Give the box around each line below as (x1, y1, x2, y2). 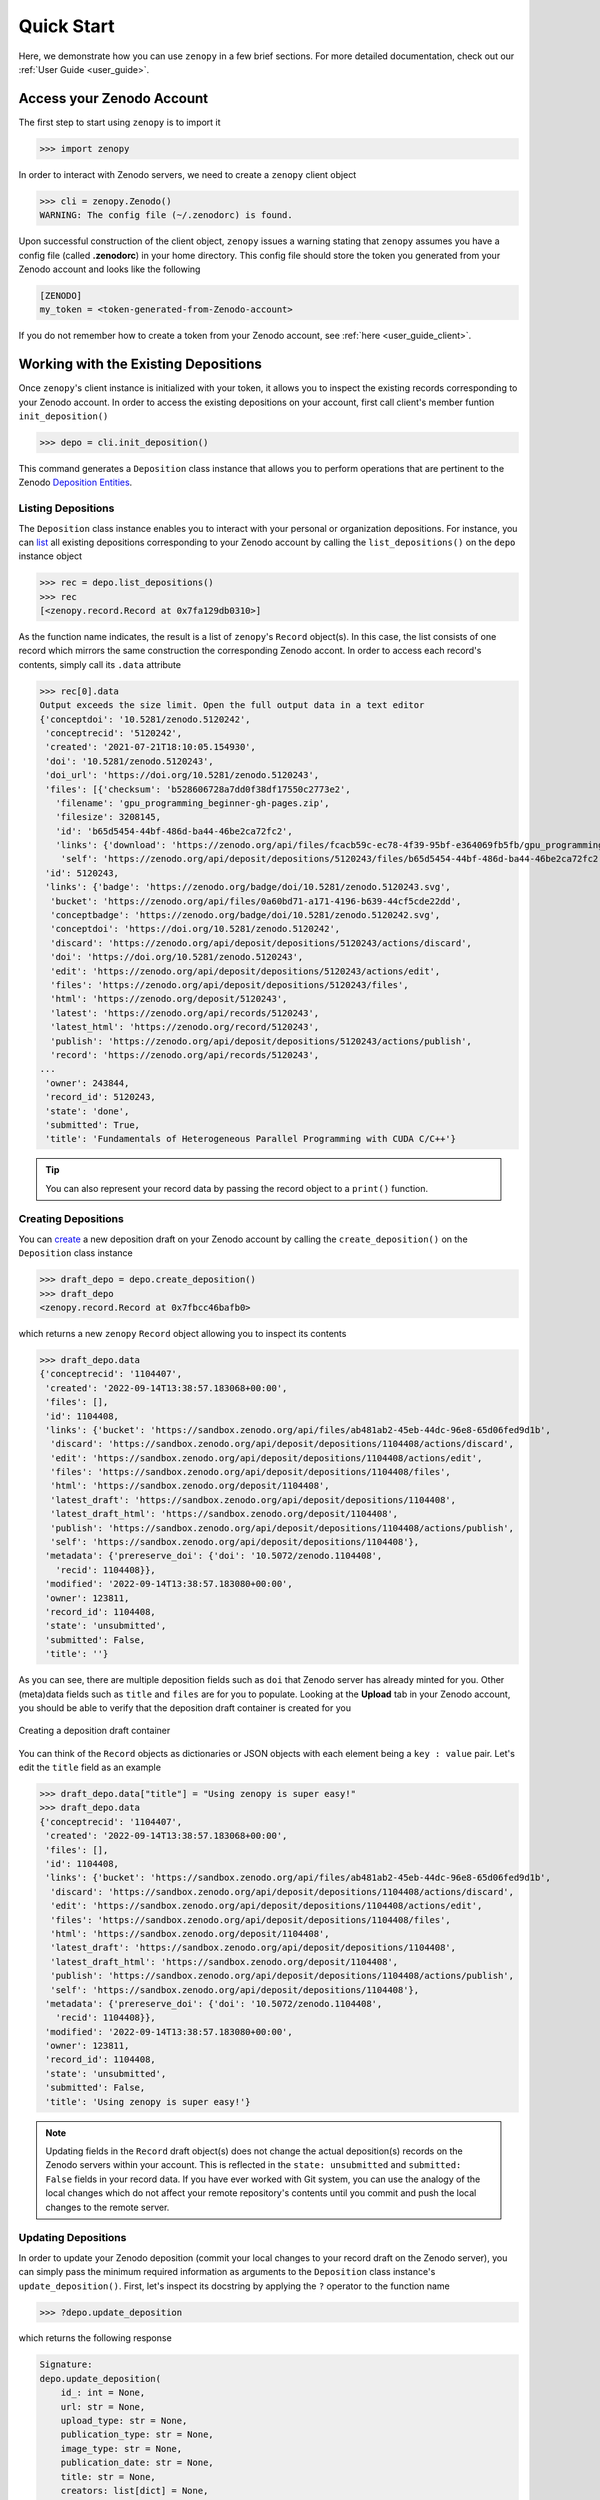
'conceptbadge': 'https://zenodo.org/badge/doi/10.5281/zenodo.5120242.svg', (50, 910, 441, 921)
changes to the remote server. (45, 2201, 170, 2213)
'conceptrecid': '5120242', (45, 727, 183, 739)
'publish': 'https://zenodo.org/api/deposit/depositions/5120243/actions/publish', (50, 1035, 472, 1047)
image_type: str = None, (60, 2443, 183, 2454)
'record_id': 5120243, (45, 1091, 157, 1103)
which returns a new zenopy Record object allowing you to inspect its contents (18, 1327, 347, 1339)
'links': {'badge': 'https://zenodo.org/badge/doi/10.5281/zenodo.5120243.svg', (45, 881, 452, 893)
